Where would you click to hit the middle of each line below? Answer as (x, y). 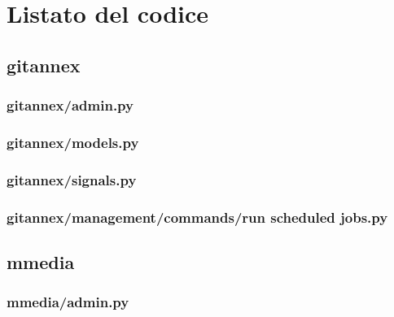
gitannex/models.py (73, 142)
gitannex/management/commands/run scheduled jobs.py (197, 217)
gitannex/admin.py (70, 105)
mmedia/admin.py (68, 302)
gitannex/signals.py (72, 179)
